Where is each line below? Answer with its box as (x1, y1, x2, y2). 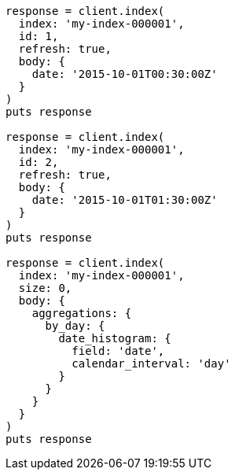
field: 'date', (72, 345, 165, 357)
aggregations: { (31, 307, 132, 319)
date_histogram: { (58, 332, 171, 345)
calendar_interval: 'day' (72, 357, 231, 370)
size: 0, (18, 282, 72, 294)
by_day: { (45, 319, 105, 332)
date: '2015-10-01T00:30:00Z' (31, 68, 218, 80)
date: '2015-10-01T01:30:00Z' (31, 194, 218, 206)
